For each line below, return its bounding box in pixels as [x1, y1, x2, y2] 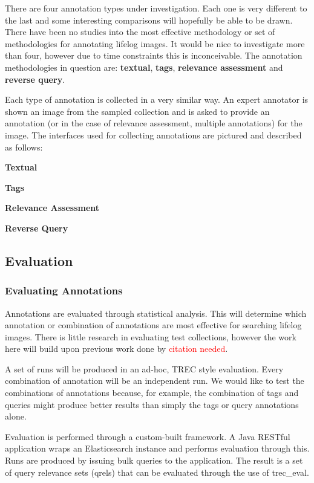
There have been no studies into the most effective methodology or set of [5, 25, 275, 38]
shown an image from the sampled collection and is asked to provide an [5, 105, 270, 117]
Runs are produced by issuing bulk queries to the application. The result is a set [5, 454, 303, 467]
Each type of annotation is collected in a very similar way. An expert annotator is [5, 93, 309, 106]
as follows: [5, 140, 43, 153]
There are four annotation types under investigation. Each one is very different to [5, 2, 307, 14]
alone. [5, 410, 27, 423]
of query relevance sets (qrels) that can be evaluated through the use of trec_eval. [5, 465, 309, 478]
